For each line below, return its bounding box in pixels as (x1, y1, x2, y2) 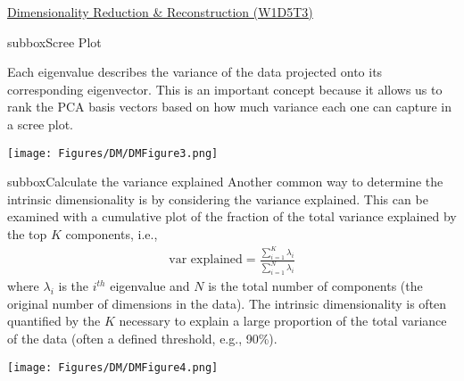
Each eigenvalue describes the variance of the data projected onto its (7, 62, 383, 81)
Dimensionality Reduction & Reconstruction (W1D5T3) (7, 3, 313, 21)
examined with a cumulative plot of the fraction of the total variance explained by (7, 207, 457, 226)
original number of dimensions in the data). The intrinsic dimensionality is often (7, 294, 447, 312)
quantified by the (7, 311, 101, 330)
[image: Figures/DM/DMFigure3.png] (7, 146, 219, 160)
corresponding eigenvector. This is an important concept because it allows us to (7, 79, 443, 98)
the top (7, 225, 47, 243)
